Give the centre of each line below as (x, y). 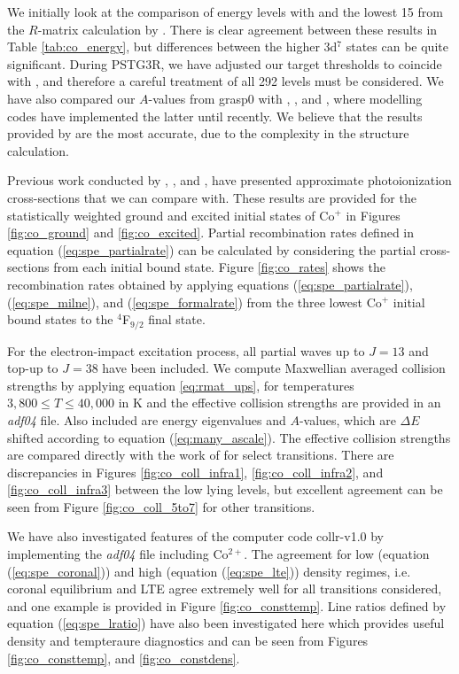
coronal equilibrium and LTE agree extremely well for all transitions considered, (225, 589)
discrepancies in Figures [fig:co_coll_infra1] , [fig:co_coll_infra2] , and (195, 472)
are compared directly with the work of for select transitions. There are (201, 455)
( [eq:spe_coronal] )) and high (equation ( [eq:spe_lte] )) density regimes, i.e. (209, 571)
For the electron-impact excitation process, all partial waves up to (186, 350)
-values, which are (347, 419)
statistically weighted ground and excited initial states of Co (171, 215)
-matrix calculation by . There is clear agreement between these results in (237, 29)
